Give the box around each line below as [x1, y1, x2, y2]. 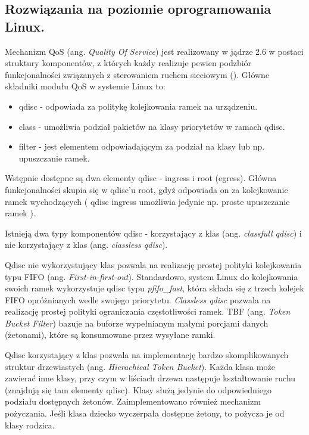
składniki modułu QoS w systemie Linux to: [5, 80, 166, 92]
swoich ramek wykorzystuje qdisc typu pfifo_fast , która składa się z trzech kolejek [5, 282, 304, 294]
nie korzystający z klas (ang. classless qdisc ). [5, 238, 168, 251]
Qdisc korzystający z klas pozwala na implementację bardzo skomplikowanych [5, 349, 289, 361]
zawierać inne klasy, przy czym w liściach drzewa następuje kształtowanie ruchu [5, 372, 296, 384]
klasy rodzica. [5, 418, 55, 431]
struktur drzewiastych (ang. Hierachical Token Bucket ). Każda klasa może [5, 360, 275, 372]
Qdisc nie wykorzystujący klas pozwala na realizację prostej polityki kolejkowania [5, 258, 302, 271]
